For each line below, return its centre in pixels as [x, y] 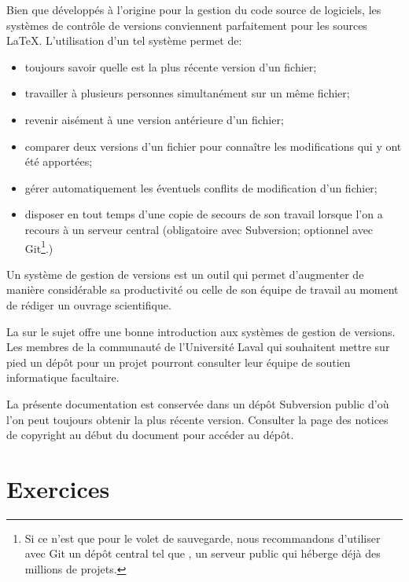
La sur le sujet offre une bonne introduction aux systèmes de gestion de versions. [201, 331]
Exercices [58, 488]
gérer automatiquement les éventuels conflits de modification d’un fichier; [201, 187]
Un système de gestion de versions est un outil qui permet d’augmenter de [185, 274]
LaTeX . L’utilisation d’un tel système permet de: [124, 40]
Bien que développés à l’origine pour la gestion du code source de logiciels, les [194, 9]
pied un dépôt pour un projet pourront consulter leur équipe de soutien [179, 362]
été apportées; [59, 161]
